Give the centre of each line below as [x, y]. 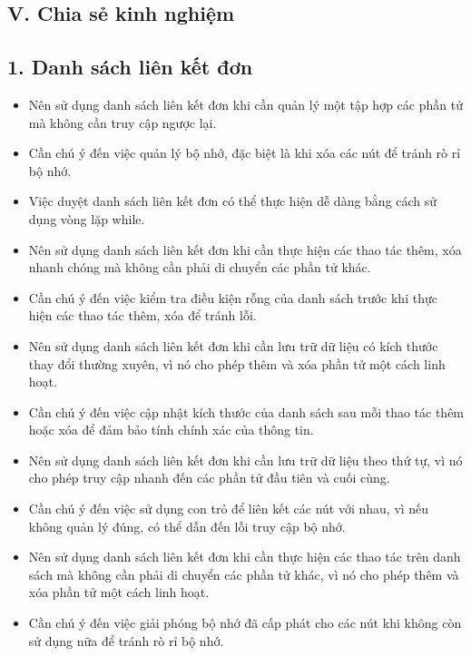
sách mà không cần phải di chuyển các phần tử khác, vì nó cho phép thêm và [244, 574]
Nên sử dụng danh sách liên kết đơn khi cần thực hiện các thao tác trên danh [245, 557]
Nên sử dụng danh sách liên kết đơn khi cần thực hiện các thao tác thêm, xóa [245, 249]
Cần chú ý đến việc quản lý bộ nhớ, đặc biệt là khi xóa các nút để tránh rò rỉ [245, 153]
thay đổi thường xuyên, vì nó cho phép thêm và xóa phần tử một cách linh [237, 363]
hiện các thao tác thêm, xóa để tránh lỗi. [142, 315]
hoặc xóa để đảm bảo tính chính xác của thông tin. [171, 430]
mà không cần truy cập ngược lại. [123, 122]
